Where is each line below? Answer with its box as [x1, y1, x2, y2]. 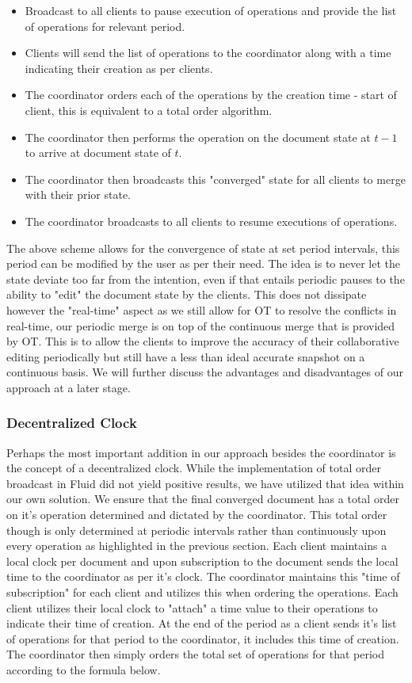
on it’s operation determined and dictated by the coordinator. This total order [6, 506, 387, 523]
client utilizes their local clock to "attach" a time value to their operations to [6, 599, 378, 616]
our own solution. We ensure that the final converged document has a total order [6, 490, 399, 507]
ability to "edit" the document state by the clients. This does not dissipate [6, 286, 367, 303]
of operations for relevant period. [25, 17, 185, 34]
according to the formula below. [6, 662, 161, 677]
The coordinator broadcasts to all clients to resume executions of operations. [25, 212, 398, 229]
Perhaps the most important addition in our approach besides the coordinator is [6, 444, 396, 460]
